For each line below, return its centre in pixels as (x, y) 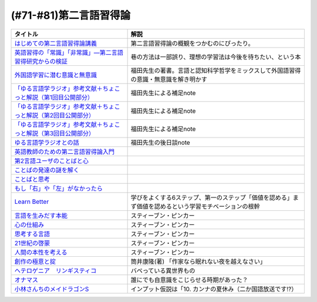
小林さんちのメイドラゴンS (52, 289)
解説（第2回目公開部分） (60, 115)
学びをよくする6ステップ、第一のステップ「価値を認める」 (212, 197)
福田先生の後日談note (160, 142)
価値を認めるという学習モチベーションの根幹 (198, 206)
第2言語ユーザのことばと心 (52, 160)
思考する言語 (32, 234)
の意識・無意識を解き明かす (169, 79)
